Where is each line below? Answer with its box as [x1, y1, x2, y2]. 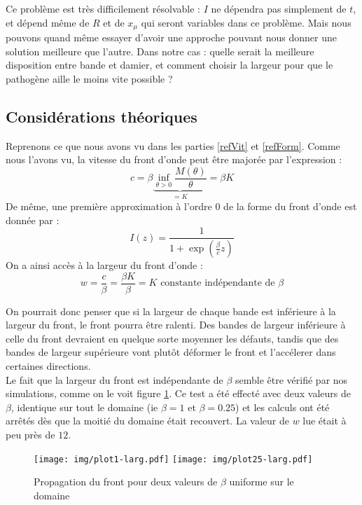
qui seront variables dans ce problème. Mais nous [141, 15, 351, 29]
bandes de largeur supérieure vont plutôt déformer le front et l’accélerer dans [6, 345, 336, 359]
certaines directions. [6, 359, 91, 373]
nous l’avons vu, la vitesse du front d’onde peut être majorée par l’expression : [6, 152, 342, 167]
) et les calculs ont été [235, 399, 330, 414]
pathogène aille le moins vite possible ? [6, 71, 173, 85]
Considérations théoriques [6, 105, 197, 127]
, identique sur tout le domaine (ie [11, 399, 158, 414]
